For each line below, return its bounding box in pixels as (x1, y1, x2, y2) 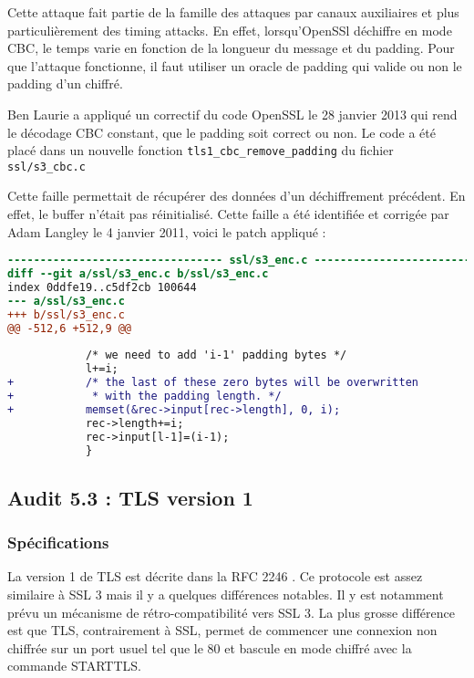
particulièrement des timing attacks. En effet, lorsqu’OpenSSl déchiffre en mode (7, 20, 452, 39)
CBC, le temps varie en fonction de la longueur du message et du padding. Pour (7, 38, 455, 57)
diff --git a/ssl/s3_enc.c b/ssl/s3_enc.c (7, 267, 269, 281)
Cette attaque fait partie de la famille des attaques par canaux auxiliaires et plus (7, 3, 459, 21)
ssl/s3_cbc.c (7, 160, 86, 173)
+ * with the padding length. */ (7, 390, 282, 402)
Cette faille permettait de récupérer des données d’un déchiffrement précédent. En (7, 186, 466, 205)
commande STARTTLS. (7, 656, 141, 675)
